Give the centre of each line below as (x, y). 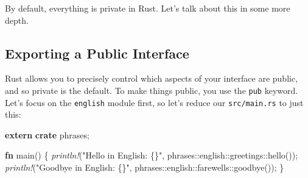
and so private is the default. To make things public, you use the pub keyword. (152, 90)
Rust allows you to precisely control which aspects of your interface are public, (152, 78)
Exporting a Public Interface (97, 53)
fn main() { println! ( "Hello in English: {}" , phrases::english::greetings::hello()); (152, 155)
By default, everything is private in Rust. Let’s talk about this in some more (148, 8)
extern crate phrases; (47, 134)
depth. (17, 20)
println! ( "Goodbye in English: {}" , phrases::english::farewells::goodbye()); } (145, 167)
